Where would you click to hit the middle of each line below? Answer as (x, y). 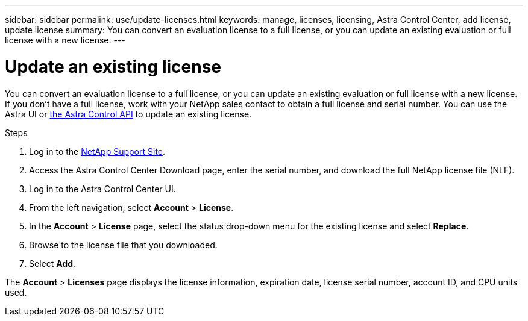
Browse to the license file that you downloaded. (123, 245)
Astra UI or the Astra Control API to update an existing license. (128, 114)
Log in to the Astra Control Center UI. (102, 189)
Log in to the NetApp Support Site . (97, 151)
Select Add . (52, 263)
